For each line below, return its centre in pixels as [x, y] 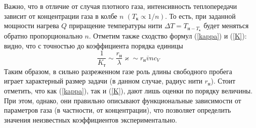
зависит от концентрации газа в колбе [61, 16]
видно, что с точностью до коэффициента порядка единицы [94, 45]
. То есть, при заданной [200, 16]
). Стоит [223, 81]
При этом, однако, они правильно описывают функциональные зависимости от [123, 100]
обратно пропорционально [43, 36]
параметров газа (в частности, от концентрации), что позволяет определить [118, 110]
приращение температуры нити [116, 25]
